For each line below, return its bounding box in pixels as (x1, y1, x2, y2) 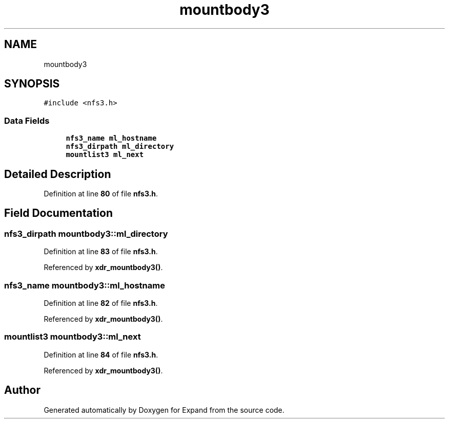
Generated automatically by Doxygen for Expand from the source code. (44, 405, 284, 414)
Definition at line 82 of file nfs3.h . (44, 299, 158, 307)
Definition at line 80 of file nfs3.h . (44, 189, 158, 198)
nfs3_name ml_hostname (66, 134, 157, 143)
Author (4, 384, 40, 397)
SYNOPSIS (4, 77, 60, 91)
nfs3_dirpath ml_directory (66, 142, 174, 151)
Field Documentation (4, 207, 113, 220)
